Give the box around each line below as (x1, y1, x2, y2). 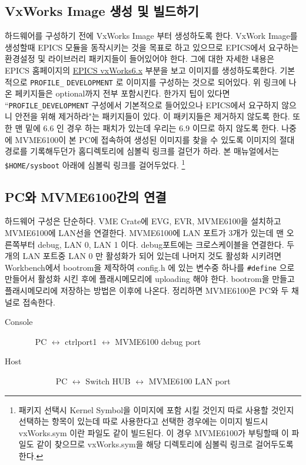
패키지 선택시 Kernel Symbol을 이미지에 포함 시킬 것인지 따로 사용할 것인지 (18, 403, 294, 416)
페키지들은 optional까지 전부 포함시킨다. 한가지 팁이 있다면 (15, 87, 230, 99)
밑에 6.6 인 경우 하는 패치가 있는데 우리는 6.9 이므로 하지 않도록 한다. (25, 122, 279, 134)
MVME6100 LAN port (148, 374, 231, 387)
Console (5, 315, 33, 328)
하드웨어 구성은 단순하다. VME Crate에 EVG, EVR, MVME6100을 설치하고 (5, 215, 281, 227)
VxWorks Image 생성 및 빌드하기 (5, 2, 199, 20)
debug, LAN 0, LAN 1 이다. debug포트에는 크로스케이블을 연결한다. (38, 238, 284, 250)
